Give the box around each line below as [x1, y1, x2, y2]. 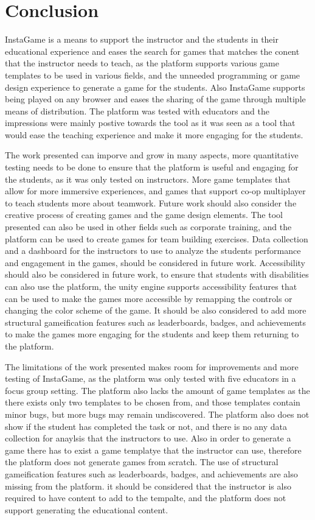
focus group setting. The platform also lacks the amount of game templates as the [5, 384, 310, 396]
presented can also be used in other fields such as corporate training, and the [5, 220, 292, 233]
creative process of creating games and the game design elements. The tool [5, 208, 283, 221]
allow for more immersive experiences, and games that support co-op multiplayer [5, 184, 306, 197]
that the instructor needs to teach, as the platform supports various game [5, 57, 279, 69]
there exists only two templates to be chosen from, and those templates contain [5, 396, 300, 409]
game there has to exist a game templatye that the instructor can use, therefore [5, 443, 302, 456]
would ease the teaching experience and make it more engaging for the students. [5, 128, 303, 141]
